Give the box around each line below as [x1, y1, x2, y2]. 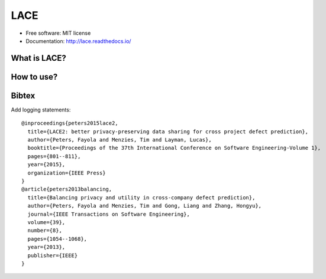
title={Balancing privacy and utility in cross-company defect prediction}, [27, 194, 256, 201]
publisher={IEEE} [27, 252, 78, 259]
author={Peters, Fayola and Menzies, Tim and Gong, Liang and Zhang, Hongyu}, [27, 202, 262, 209]
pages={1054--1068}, [27, 235, 88, 242]
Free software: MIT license [25, 29, 91, 37]
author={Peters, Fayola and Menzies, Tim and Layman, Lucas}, [27, 136, 212, 143]
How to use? [11, 71, 58, 82]
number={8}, [27, 227, 62, 234]
